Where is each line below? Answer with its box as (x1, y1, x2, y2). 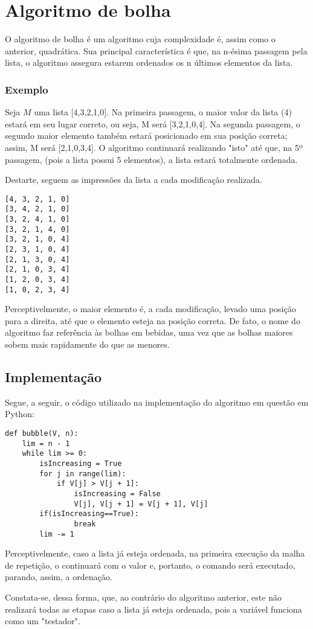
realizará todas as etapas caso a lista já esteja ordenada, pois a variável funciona (5, 602, 302, 615)
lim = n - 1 (22, 439, 70, 448)
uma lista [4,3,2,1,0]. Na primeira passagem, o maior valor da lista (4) (34, 106, 292, 118)
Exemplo (5, 81, 48, 97)
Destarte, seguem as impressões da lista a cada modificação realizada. (5, 173, 262, 186)
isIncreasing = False (74, 489, 161, 498)
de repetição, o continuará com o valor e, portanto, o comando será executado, (5, 558, 295, 571)
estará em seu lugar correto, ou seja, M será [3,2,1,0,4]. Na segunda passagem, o (5, 117, 300, 130)
